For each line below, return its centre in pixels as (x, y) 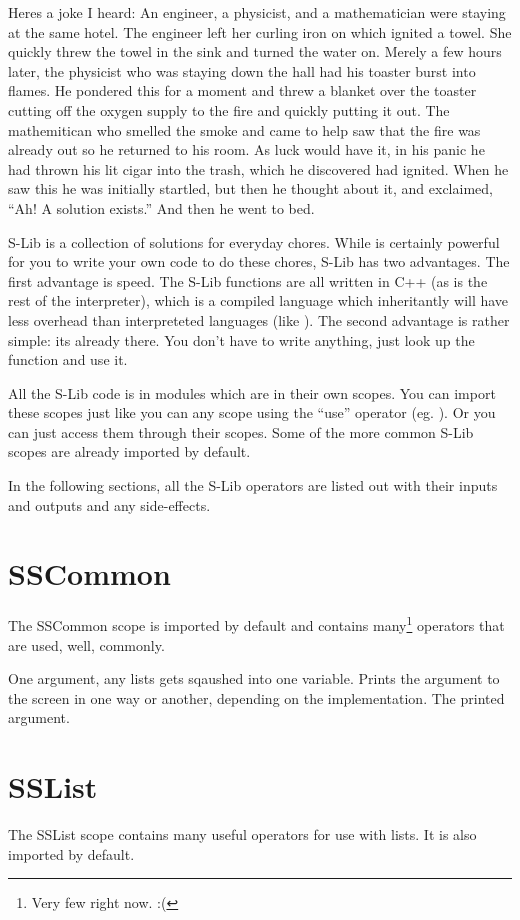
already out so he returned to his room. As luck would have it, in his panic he (246, 149)
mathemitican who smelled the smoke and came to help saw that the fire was (244, 129)
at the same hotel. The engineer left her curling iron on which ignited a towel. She (260, 31)
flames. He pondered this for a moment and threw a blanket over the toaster (242, 90)
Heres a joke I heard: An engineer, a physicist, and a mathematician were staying (257, 12)
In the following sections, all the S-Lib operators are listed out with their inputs (253, 485)
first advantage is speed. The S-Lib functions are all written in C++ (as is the (248, 280)
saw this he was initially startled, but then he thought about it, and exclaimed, (250, 188)
